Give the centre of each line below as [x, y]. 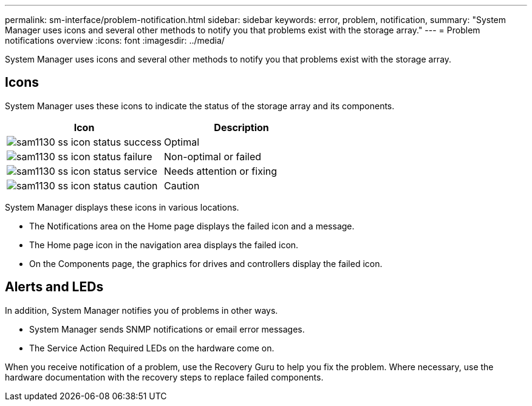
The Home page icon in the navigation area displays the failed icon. [164, 245]
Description [241, 127]
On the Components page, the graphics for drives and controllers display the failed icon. [206, 263]
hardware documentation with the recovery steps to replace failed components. [164, 377]
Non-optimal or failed [213, 156]
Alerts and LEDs [54, 287]
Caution [182, 185]
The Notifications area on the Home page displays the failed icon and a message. [192, 226]
